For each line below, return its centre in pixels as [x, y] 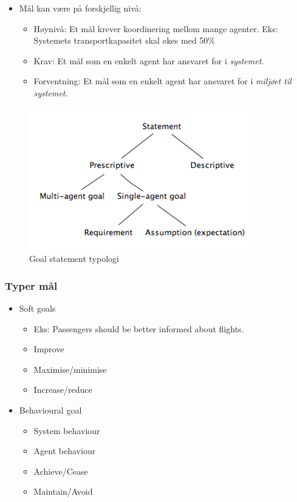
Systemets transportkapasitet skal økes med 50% [124, 40]
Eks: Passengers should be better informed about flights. [139, 328]
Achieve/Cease [61, 471]
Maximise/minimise [70, 369]
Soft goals [37, 308]
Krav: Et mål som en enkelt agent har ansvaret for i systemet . [149, 60]
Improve [49, 349]
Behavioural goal [50, 410]
